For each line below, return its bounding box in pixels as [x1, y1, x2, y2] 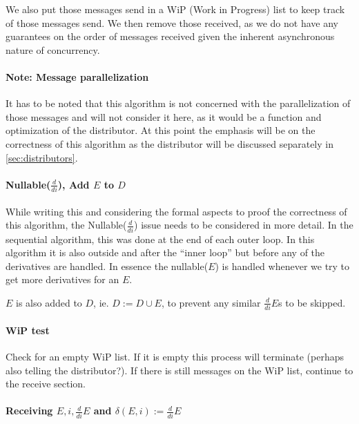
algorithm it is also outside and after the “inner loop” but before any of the [6, 245, 325, 260]
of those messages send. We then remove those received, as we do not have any [6, 15, 338, 30]
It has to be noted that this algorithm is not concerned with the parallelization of [6, 96, 351, 110]
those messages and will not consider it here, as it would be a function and [6, 109, 322, 124]
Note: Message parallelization [6, 69, 149, 84]
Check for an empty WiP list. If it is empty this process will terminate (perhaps [6, 349, 345, 364]
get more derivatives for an [6, 272, 119, 287]
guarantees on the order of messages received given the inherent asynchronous [6, 29, 335, 44]
